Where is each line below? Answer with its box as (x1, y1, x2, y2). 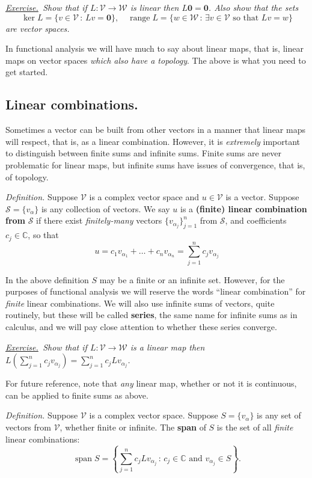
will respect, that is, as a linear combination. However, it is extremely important (5, 135, 301, 147)
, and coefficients (225, 214, 287, 227)
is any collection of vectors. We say (41, 202, 170, 215)
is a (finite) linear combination (180, 202, 307, 215)
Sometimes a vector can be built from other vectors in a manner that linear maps (5, 123, 305, 136)
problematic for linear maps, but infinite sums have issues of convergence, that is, (5, 158, 305, 171)
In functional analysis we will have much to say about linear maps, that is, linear (5, 42, 304, 55)
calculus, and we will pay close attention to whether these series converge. (5, 320, 277, 333)
